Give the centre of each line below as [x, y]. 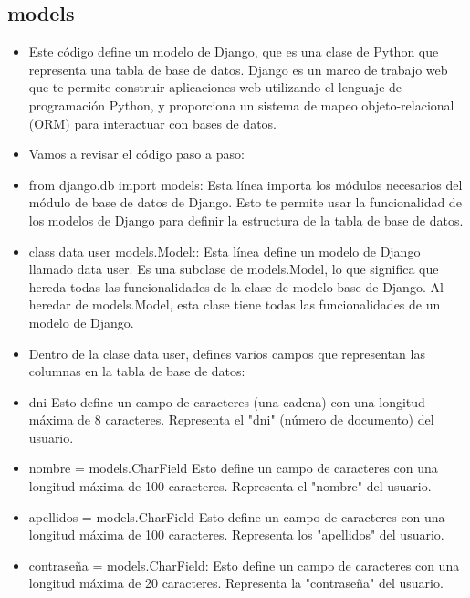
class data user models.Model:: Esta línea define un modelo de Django [225, 251]
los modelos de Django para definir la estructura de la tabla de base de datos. [246, 220]
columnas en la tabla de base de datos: [137, 371]
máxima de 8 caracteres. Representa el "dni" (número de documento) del [231, 420]
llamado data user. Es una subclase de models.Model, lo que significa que [234, 269]
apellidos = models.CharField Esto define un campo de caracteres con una [237, 516]
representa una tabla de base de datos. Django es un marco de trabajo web [238, 69]
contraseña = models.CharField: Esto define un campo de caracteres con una [244, 565]
